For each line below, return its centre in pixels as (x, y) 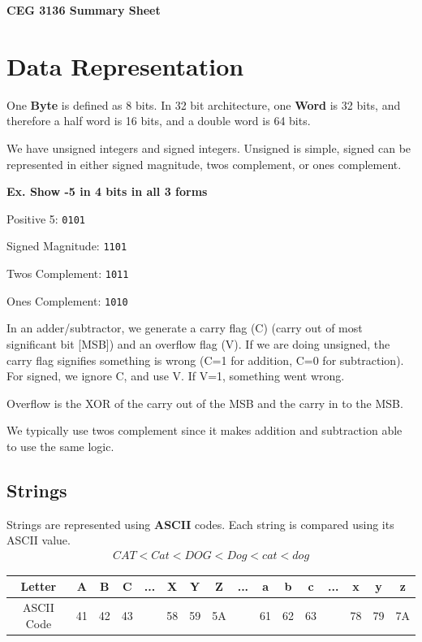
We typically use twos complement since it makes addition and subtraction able (205, 430)
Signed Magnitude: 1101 (67, 246)
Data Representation (125, 65)
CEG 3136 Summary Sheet (84, 10)
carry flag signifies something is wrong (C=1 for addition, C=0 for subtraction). (205, 360)
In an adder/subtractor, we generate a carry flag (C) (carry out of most (185, 328)
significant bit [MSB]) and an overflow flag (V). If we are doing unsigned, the (198, 343)
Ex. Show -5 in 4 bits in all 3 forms (107, 191)
